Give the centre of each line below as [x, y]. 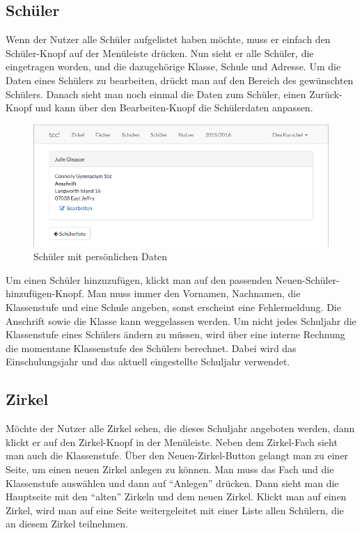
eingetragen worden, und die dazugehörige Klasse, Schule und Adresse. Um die [173, 66]
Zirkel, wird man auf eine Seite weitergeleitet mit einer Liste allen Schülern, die [175, 510]
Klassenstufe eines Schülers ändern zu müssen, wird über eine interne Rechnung [175, 334]
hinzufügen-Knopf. [45, 293]
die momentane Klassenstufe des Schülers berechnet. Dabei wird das [151, 348]
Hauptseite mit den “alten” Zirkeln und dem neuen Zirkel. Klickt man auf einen [176, 496]
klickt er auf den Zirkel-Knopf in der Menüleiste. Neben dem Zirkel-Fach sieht [172, 441]
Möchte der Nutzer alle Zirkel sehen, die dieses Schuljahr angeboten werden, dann [180, 428]
